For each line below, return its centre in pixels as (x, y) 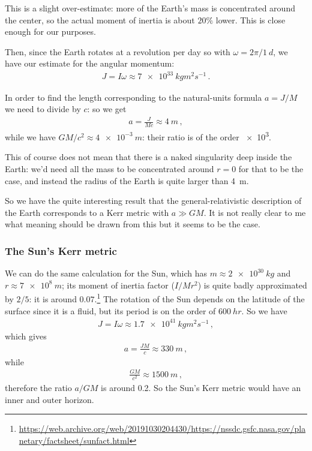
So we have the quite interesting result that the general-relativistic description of (153, 201)
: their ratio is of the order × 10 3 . (207, 136)
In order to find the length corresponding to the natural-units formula (133, 97)
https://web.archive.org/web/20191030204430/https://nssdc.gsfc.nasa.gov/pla (162, 429)
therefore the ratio (38, 387)
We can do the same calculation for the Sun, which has (106, 273)
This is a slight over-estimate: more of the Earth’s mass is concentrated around (150, 8)
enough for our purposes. (50, 31)
